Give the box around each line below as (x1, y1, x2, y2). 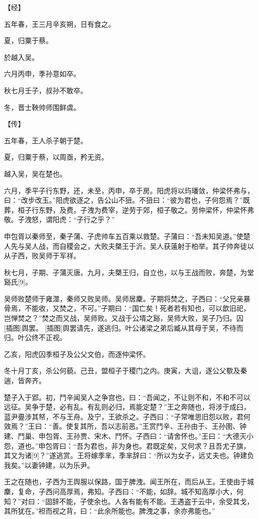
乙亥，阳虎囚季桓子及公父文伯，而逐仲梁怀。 (4, 348, 150, 359)
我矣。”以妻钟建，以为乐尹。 (4, 460, 94, 470)
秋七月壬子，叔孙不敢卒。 (4, 85, 87, 95)
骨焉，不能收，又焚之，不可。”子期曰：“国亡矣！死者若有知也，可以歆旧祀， (4, 303, 251, 313)
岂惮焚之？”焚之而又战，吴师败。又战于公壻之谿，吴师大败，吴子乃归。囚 (4, 313, 244, 323)
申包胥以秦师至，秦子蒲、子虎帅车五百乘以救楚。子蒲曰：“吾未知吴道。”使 (4, 231, 244, 241)
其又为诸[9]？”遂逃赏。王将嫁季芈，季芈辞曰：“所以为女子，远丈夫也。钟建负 (4, 450, 254, 461)
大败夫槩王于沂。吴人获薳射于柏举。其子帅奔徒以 (94, 240, 254, 251)
